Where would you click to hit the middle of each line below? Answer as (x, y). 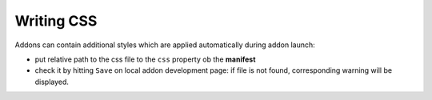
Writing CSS (56, 21)
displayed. (52, 82)
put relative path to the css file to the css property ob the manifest (145, 59)
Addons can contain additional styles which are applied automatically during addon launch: (165, 45)
